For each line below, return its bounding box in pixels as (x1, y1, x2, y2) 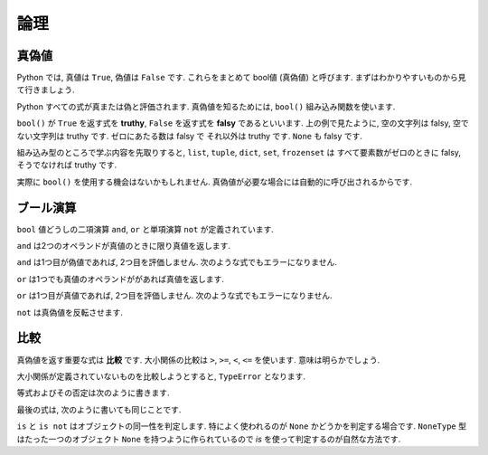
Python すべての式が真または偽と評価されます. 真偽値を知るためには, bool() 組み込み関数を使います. (16, 100, 396, 112)
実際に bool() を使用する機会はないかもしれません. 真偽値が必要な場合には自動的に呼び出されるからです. (16, 176, 413, 187)
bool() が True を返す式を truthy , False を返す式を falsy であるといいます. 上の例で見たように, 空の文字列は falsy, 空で (16, 118, 469, 128)
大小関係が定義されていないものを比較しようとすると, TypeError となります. (16, 371, 306, 382)
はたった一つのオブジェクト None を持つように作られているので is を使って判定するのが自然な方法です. (16, 433, 401, 444)
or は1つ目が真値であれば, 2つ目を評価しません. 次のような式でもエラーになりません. (16, 290, 333, 301)
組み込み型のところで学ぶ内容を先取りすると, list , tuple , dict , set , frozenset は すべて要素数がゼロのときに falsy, (16, 147, 461, 158)
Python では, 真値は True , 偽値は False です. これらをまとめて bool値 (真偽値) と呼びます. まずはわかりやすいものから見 (16, 72, 466, 83)
